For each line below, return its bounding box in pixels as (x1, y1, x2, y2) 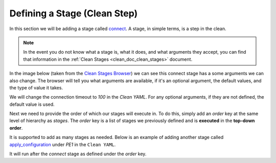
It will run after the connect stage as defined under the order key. (9, 151, 147, 157)
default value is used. (9, 101, 55, 107)
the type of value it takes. (9, 84, 63, 90)
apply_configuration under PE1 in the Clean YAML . (9, 141, 116, 148)
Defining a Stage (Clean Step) (9, 8, 138, 19)
